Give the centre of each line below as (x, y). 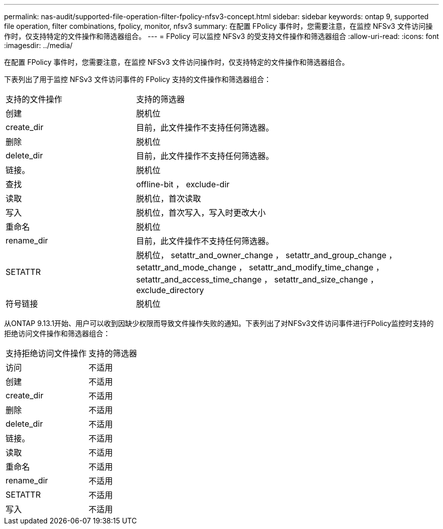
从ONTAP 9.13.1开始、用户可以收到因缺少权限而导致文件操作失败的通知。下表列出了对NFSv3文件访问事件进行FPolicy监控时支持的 (219, 323)
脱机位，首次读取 (169, 198)
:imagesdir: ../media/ (38, 45)
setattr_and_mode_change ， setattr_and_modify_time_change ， (260, 267)
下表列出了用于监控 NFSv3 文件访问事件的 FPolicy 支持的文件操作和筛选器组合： (138, 79)
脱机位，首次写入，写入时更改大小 (201, 213)
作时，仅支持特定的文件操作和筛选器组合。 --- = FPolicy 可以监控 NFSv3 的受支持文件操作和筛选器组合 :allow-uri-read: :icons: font (221, 36)
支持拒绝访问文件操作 (46, 353)
